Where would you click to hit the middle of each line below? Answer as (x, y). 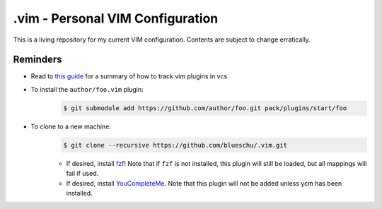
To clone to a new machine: (71, 126)
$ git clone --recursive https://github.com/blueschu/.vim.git (175, 145)
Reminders (38, 60)
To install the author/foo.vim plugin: (87, 89)
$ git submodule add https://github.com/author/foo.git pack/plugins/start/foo (205, 108)
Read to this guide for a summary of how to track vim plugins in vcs (129, 76)
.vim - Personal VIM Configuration (116, 18)
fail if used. (82, 174)
